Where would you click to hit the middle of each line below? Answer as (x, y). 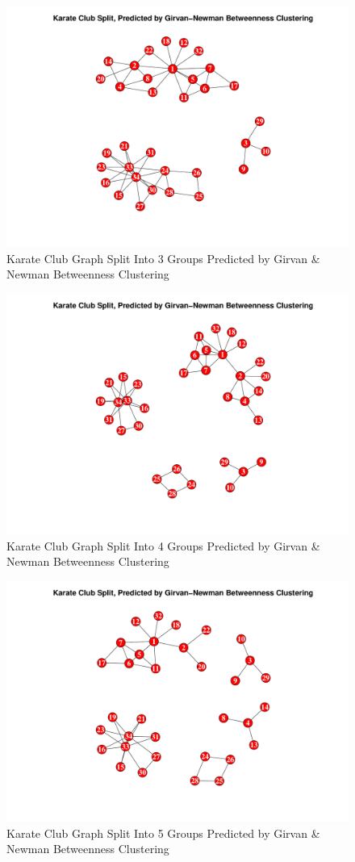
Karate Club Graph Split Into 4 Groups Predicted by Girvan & (163, 545)
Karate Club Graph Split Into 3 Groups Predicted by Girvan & (163, 258)
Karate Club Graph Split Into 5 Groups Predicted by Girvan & (163, 833)
